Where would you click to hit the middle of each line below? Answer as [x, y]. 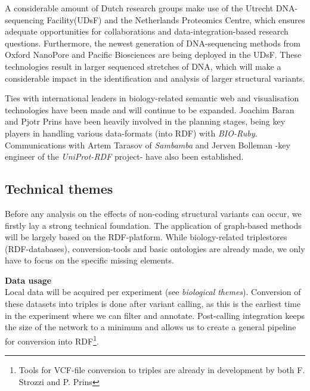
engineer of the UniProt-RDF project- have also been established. [124, 156]
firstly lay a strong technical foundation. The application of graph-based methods [153, 225]
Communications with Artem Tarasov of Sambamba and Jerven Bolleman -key [148, 145]
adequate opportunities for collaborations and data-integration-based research [147, 31]
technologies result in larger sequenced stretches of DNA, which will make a [143, 66]
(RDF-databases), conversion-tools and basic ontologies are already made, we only [155, 248]
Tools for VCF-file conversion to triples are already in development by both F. [162, 370]
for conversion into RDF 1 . [52, 340]
